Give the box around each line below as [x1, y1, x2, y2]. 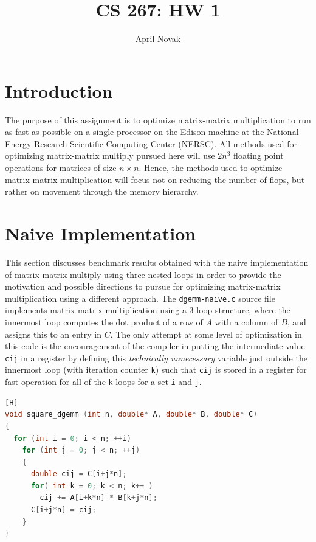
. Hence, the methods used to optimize [139, 161, 283, 174]
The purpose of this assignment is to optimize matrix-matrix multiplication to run [5, 113, 311, 126]
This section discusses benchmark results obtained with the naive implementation [5, 255, 309, 268]
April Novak [135, 32, 181, 45]
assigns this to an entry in [5, 327, 102, 340]
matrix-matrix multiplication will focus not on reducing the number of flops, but [5, 173, 305, 186]
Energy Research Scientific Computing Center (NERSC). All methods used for [5, 137, 298, 150]
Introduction [5, 78, 113, 103]
